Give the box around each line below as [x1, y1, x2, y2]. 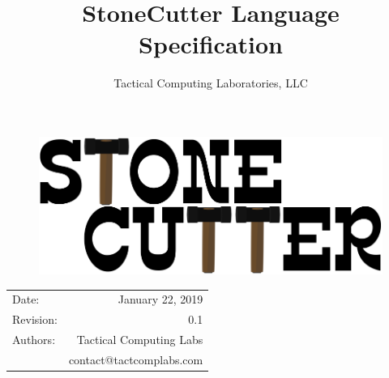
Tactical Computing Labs [76, 331, 203, 348]
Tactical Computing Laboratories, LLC [113, 74, 308, 91]
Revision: [12, 311, 58, 328]
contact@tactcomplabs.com [68, 350, 203, 367]
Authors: [12, 331, 56, 348]
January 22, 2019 [118, 291, 203, 308]
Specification [139, 28, 283, 61]
